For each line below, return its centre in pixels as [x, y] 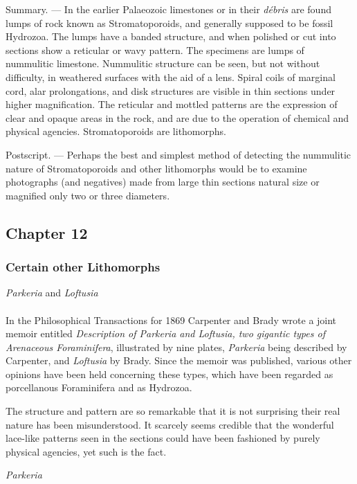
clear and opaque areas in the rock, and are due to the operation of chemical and [177, 117]
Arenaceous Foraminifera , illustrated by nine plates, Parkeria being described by [176, 347]
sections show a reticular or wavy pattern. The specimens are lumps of [155, 50]
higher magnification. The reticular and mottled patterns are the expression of [172, 104]
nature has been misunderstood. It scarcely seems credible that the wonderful [170, 424]
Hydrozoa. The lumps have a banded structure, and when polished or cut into [171, 36]
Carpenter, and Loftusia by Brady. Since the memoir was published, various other [179, 360]
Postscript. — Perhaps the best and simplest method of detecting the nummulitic [178, 154]
